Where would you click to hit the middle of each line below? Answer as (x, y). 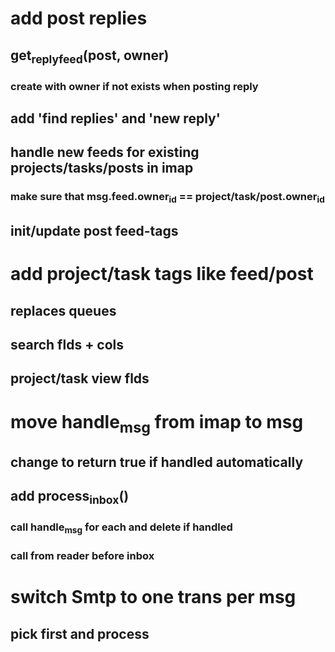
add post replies (79, 18)
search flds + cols (67, 345)
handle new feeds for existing (105, 152)
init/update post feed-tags (94, 231)
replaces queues (63, 310)
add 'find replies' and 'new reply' (115, 118)
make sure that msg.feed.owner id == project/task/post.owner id (167, 198)
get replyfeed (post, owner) (90, 56)
